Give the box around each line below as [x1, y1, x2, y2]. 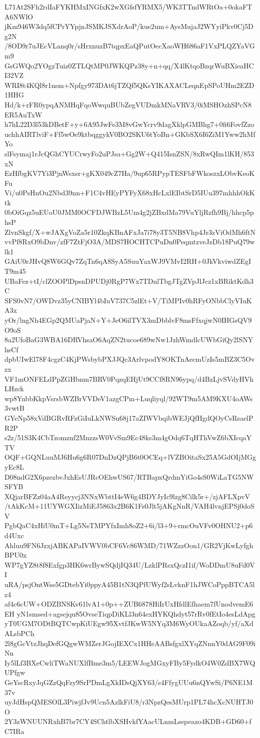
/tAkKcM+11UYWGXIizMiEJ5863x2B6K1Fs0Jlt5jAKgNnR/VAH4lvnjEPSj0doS [4, 501, 255, 511]
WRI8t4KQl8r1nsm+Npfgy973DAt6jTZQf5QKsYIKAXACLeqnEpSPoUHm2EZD [4, 79, 255, 90]
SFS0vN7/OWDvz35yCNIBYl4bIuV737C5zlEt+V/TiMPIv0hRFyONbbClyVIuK [4, 295, 252, 305]
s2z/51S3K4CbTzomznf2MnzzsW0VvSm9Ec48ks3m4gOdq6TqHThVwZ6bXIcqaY [4, 432, 252, 443]
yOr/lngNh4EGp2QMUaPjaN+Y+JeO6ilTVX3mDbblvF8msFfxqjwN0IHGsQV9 [4, 315, 252, 325]
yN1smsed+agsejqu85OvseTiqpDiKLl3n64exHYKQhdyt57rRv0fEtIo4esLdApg [16, 608, 256, 619]
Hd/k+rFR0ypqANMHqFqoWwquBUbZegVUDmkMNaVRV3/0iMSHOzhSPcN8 [4, 99, 252, 109]
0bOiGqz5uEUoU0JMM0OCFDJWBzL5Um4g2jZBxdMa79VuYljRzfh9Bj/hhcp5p [4, 207, 254, 217]
